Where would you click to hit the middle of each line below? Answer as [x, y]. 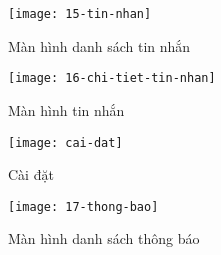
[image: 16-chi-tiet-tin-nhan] [112, 78]
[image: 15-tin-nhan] [80, 14]
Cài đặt [31, 174]
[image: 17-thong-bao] [83, 206]
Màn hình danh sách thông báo [104, 238]
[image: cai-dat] [65, 142]
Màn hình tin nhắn [66, 109]
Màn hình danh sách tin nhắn [99, 45]
